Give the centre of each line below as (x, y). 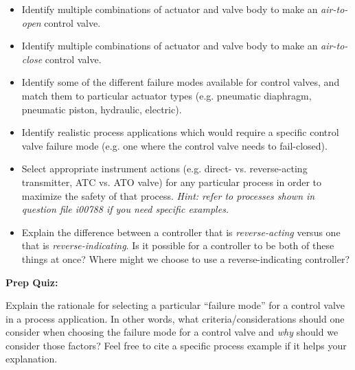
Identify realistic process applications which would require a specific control (180, 132)
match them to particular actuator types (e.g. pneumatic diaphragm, (167, 95)
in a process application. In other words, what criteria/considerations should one (175, 318)
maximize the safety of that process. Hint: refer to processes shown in (168, 195)
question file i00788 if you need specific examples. (125, 209)
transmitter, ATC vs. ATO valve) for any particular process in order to (171, 182)
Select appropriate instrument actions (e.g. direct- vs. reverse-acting (164, 169)
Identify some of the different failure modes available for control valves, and (181, 82)
